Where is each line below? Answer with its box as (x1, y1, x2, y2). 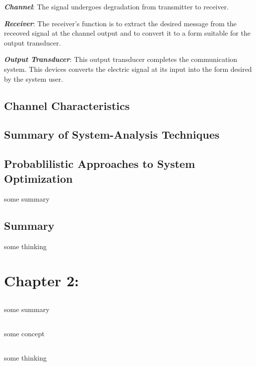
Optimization (4, 170, 73, 186)
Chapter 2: (4, 270, 79, 290)
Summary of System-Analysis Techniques (4, 127, 220, 142)
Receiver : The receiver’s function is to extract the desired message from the (4, 18, 237, 28)
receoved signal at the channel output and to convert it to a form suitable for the (4, 28, 251, 38)
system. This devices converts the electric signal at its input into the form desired (4, 63, 252, 74)
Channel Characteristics (4, 98, 130, 113)
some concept (4, 328, 45, 339)
